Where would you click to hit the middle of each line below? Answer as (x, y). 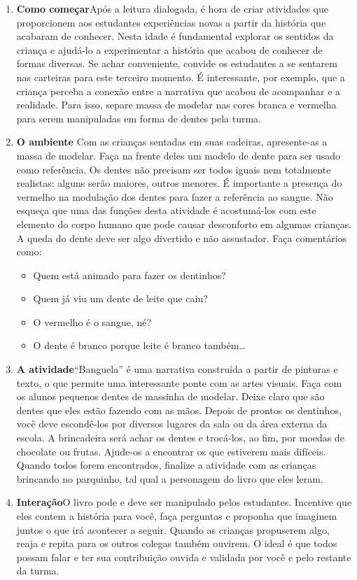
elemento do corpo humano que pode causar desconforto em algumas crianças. (184, 224)
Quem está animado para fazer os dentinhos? (129, 275)
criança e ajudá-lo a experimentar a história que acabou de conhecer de (169, 49)
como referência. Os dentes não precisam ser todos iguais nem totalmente (174, 169)
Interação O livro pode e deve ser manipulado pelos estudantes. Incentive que (184, 502)
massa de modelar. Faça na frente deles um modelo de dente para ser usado (178, 155)
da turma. (38, 571)
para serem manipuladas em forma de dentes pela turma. (139, 118)
